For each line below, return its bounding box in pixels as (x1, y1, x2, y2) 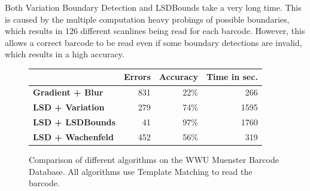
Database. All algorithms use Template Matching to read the (29, 165, 253, 177)
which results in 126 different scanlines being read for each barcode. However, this (5, 24, 305, 37)
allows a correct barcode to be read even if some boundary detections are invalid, (5, 36, 302, 48)
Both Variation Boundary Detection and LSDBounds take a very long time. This (5, 1, 302, 13)
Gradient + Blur (33, 86, 104, 98)
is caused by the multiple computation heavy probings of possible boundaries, (5, 13, 290, 25)
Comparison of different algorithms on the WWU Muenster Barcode (29, 153, 279, 165)
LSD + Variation (33, 101, 105, 113)
